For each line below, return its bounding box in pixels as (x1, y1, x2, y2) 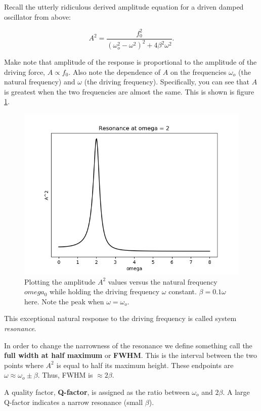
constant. (168, 286, 197, 297)
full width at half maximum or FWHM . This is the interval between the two (4, 350, 257, 360)
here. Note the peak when (24, 296, 104, 306)
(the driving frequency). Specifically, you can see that (84, 76, 250, 87)
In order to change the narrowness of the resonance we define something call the (4, 340, 252, 350)
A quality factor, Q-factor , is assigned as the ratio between (4, 387, 190, 397)
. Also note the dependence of (68, 66, 161, 77)
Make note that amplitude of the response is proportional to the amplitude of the (4, 57, 257, 67)
